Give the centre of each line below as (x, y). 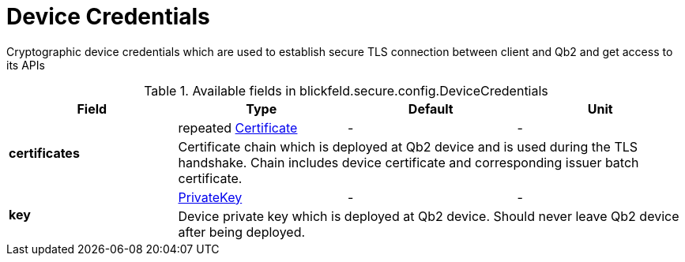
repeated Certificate (238, 127)
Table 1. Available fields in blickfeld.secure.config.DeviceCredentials (346, 90)
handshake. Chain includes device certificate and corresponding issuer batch (408, 162)
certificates (44, 153)
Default (431, 109)
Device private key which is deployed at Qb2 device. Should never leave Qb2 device (429, 216)
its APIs (26, 65)
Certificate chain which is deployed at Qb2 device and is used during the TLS (408, 146)
